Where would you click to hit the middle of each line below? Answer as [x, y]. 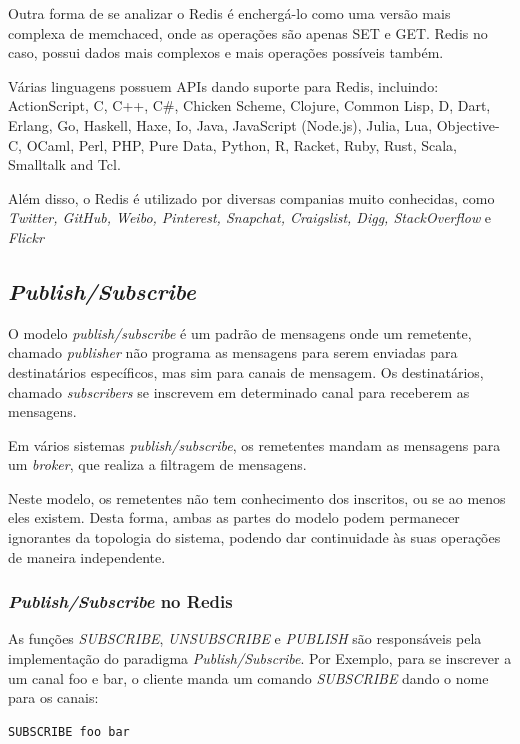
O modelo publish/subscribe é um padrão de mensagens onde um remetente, [240, 332]
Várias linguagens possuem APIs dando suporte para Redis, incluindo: [223, 85]
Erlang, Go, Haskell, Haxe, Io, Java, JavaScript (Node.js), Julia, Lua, [220, 124]
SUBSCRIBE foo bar [69, 731]
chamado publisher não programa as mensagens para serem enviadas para [233, 352]
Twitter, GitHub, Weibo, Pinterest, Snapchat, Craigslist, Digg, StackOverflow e [250, 217]
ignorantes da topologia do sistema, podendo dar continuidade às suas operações [254, 537]
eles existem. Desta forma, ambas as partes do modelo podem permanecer [234, 517]
